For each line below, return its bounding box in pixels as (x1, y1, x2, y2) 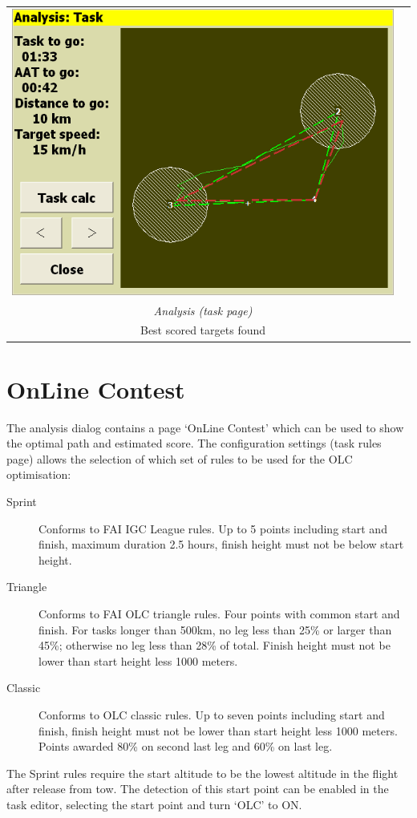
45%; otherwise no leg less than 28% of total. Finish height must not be (38, 637, 391, 654)
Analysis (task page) (153, 302, 253, 318)
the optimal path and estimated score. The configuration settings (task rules (6, 435, 382, 452)
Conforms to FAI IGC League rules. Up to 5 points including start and (38, 520, 387, 537)
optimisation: (6, 466, 71, 483)
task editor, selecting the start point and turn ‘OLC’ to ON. (6, 796, 302, 812)
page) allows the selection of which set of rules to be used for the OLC (6, 450, 353, 467)
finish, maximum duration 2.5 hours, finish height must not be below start (38, 536, 404, 553)
